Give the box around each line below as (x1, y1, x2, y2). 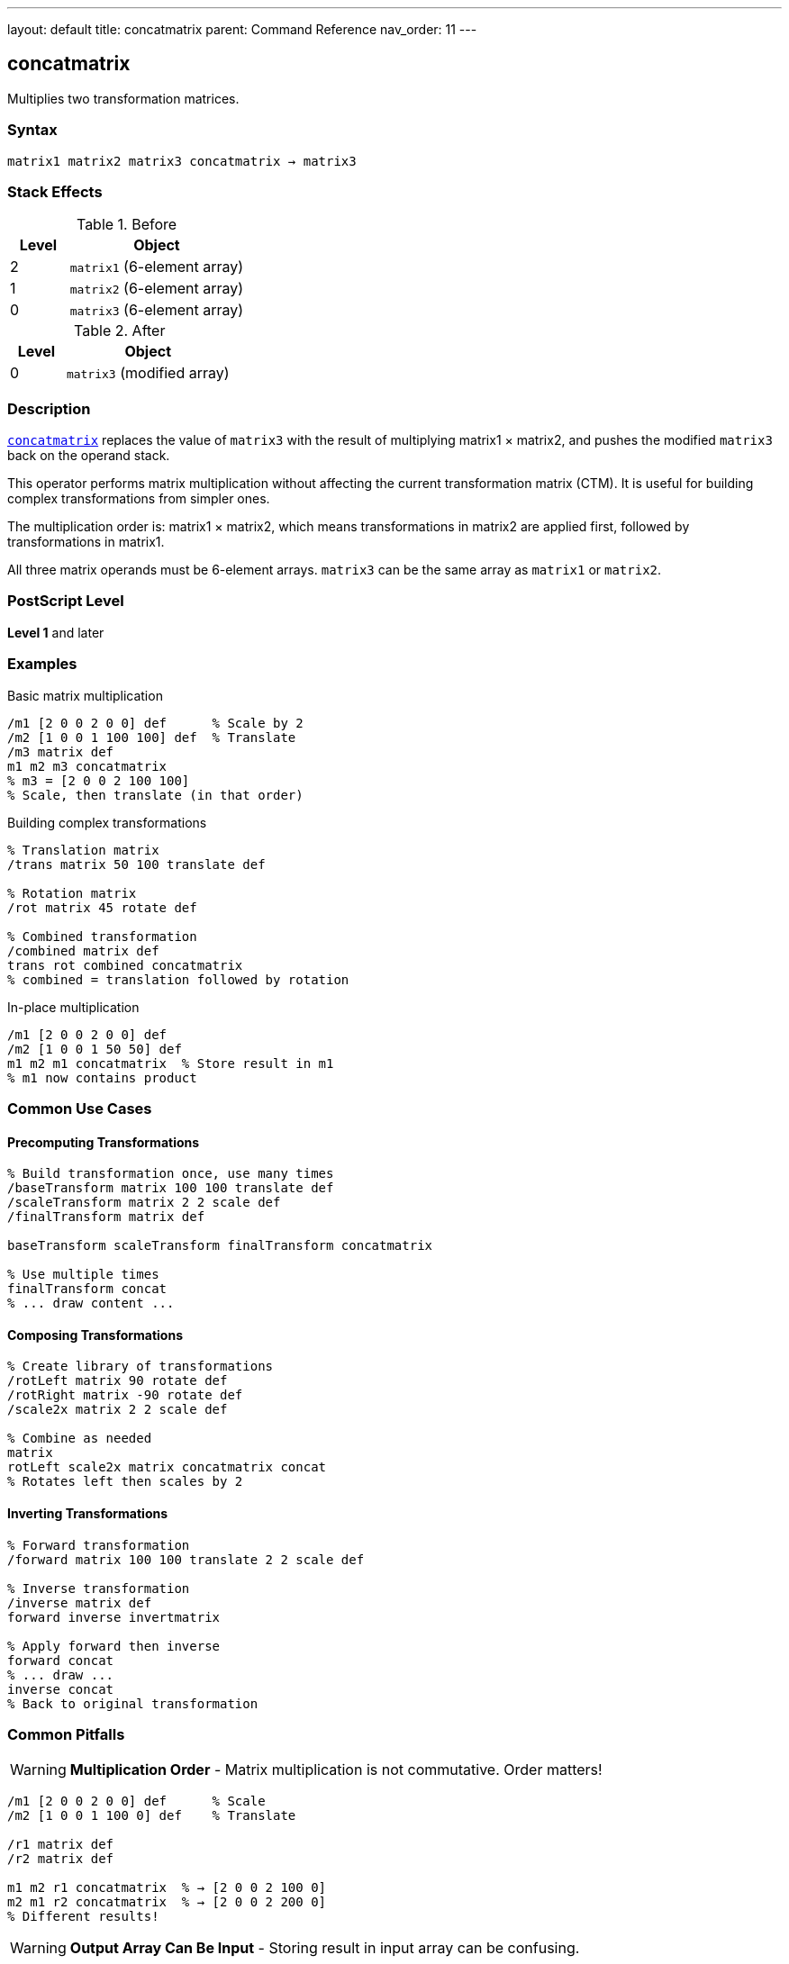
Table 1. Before (76, 215, 177, 234)
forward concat (7, 1652, 114, 1668)
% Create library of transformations (7, 1359, 274, 1374)
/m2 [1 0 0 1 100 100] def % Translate (7, 729, 296, 745)
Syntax (7, 121, 58, 140)
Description (7, 399, 91, 418)
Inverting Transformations (7, 1506, 168, 1522)
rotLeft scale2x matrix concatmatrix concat (7, 1460, 327, 1475)
